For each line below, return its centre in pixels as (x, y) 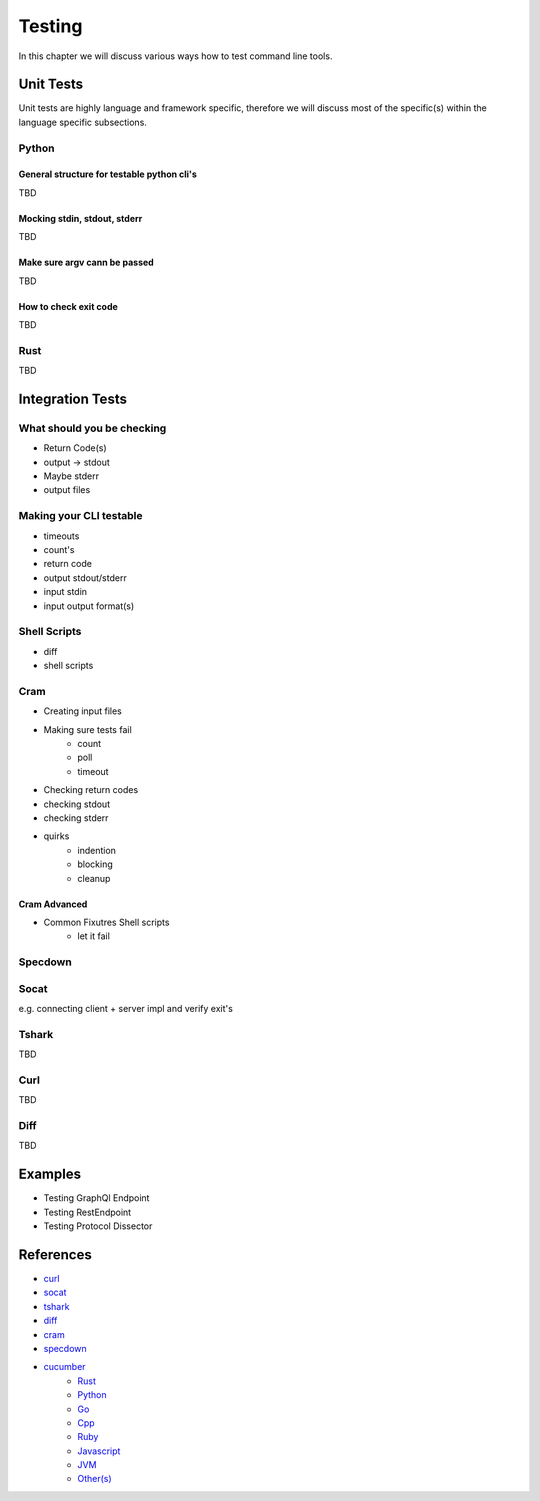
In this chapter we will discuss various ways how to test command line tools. (175, 56)
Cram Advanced (53, 904)
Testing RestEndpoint (87, 1212)
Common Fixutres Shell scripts (106, 922)
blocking (95, 864)
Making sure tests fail (87, 729)
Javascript (99, 1451)
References (55, 1254)
